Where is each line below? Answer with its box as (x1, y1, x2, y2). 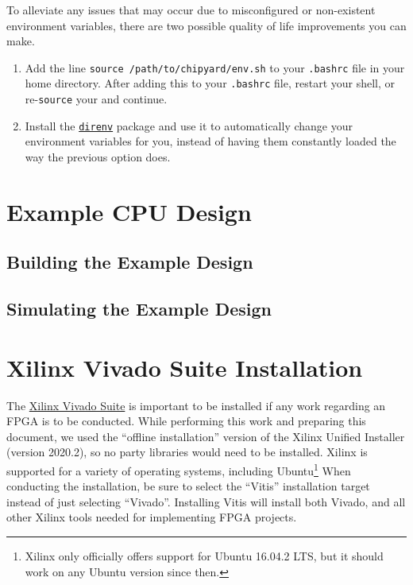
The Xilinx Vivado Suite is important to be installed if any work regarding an (6, 397, 386, 413)
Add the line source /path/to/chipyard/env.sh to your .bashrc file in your (25, 59, 405, 76)
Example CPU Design (6, 195, 252, 227)
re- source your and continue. (25, 91, 168, 107)
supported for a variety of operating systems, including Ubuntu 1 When (6, 460, 351, 478)
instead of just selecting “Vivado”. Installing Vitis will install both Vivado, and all (6, 493, 406, 509)
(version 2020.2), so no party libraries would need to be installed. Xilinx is (6, 444, 368, 460)
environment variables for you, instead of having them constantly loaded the (25, 133, 396, 149)
